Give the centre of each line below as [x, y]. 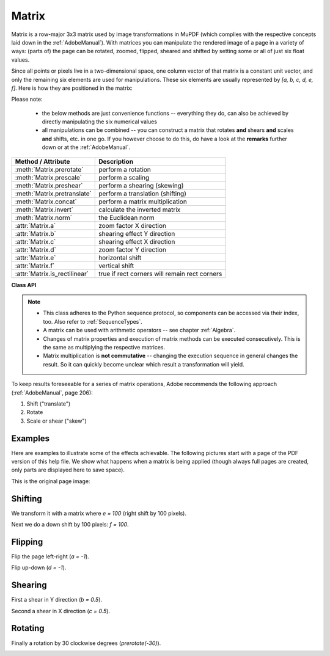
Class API [24, 285]
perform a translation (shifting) [142, 194]
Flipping [27, 541]
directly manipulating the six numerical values [99, 122]
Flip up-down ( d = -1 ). [39, 567]
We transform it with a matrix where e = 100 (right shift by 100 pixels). [99, 513]
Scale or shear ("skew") [57, 421]
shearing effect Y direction [137, 233]
